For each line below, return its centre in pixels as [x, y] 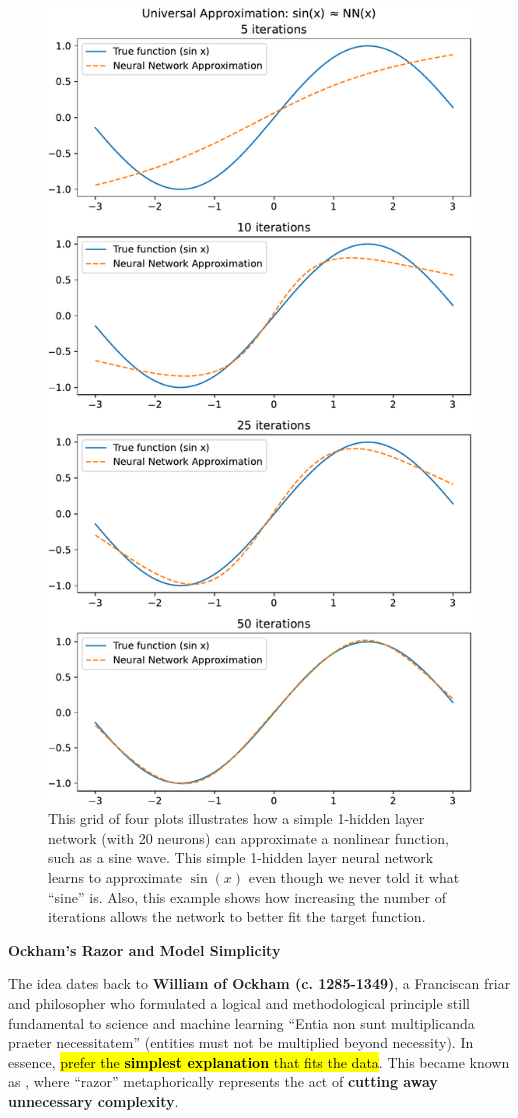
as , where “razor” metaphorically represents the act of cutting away [223, 1081]
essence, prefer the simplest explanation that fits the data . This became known [259, 1061]
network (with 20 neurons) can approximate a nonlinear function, [248, 837]
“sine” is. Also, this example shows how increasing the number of [247, 896]
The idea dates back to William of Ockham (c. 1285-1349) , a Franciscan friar [259, 983]
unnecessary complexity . [93, 1100]
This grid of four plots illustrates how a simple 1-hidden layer [236, 818]
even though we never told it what [354, 877]
